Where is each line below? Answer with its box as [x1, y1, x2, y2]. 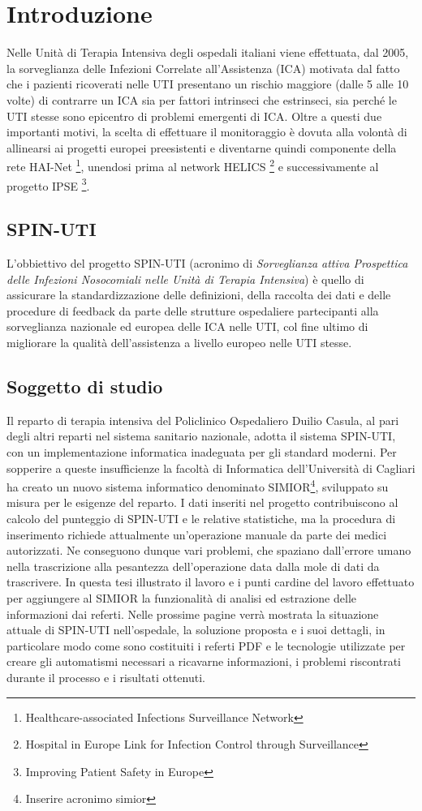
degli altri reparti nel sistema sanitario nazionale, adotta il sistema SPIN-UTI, [6, 427, 396, 444]
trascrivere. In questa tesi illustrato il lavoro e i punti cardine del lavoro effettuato [6, 573, 415, 590]
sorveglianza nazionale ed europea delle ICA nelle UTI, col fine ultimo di [6, 318, 368, 335]
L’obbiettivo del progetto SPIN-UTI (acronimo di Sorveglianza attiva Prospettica [6, 254, 408, 271]
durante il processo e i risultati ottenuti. [6, 668, 205, 685]
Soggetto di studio [6, 373, 163, 398]
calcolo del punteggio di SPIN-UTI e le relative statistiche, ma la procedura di [6, 509, 396, 526]
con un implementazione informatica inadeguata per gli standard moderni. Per [6, 443, 397, 460]
